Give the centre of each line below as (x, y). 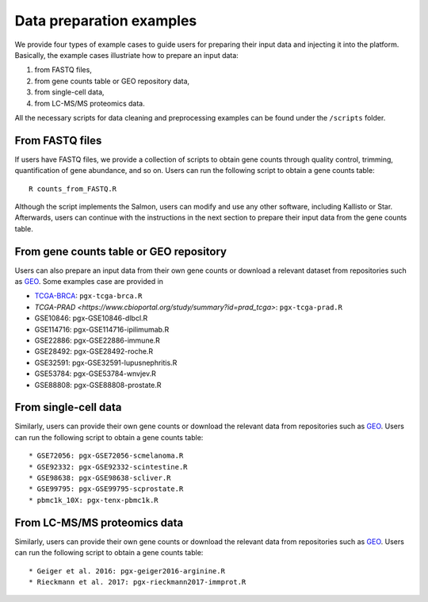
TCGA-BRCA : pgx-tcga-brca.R (88, 296)
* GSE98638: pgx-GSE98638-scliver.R (100, 478)
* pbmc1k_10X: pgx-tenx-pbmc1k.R (94, 500)
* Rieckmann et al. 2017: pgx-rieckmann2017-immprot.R (138, 582)
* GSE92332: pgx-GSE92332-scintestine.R (108, 467)
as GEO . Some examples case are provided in (89, 282)
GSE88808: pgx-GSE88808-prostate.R (98, 385)
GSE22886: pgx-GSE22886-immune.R (97, 340)
